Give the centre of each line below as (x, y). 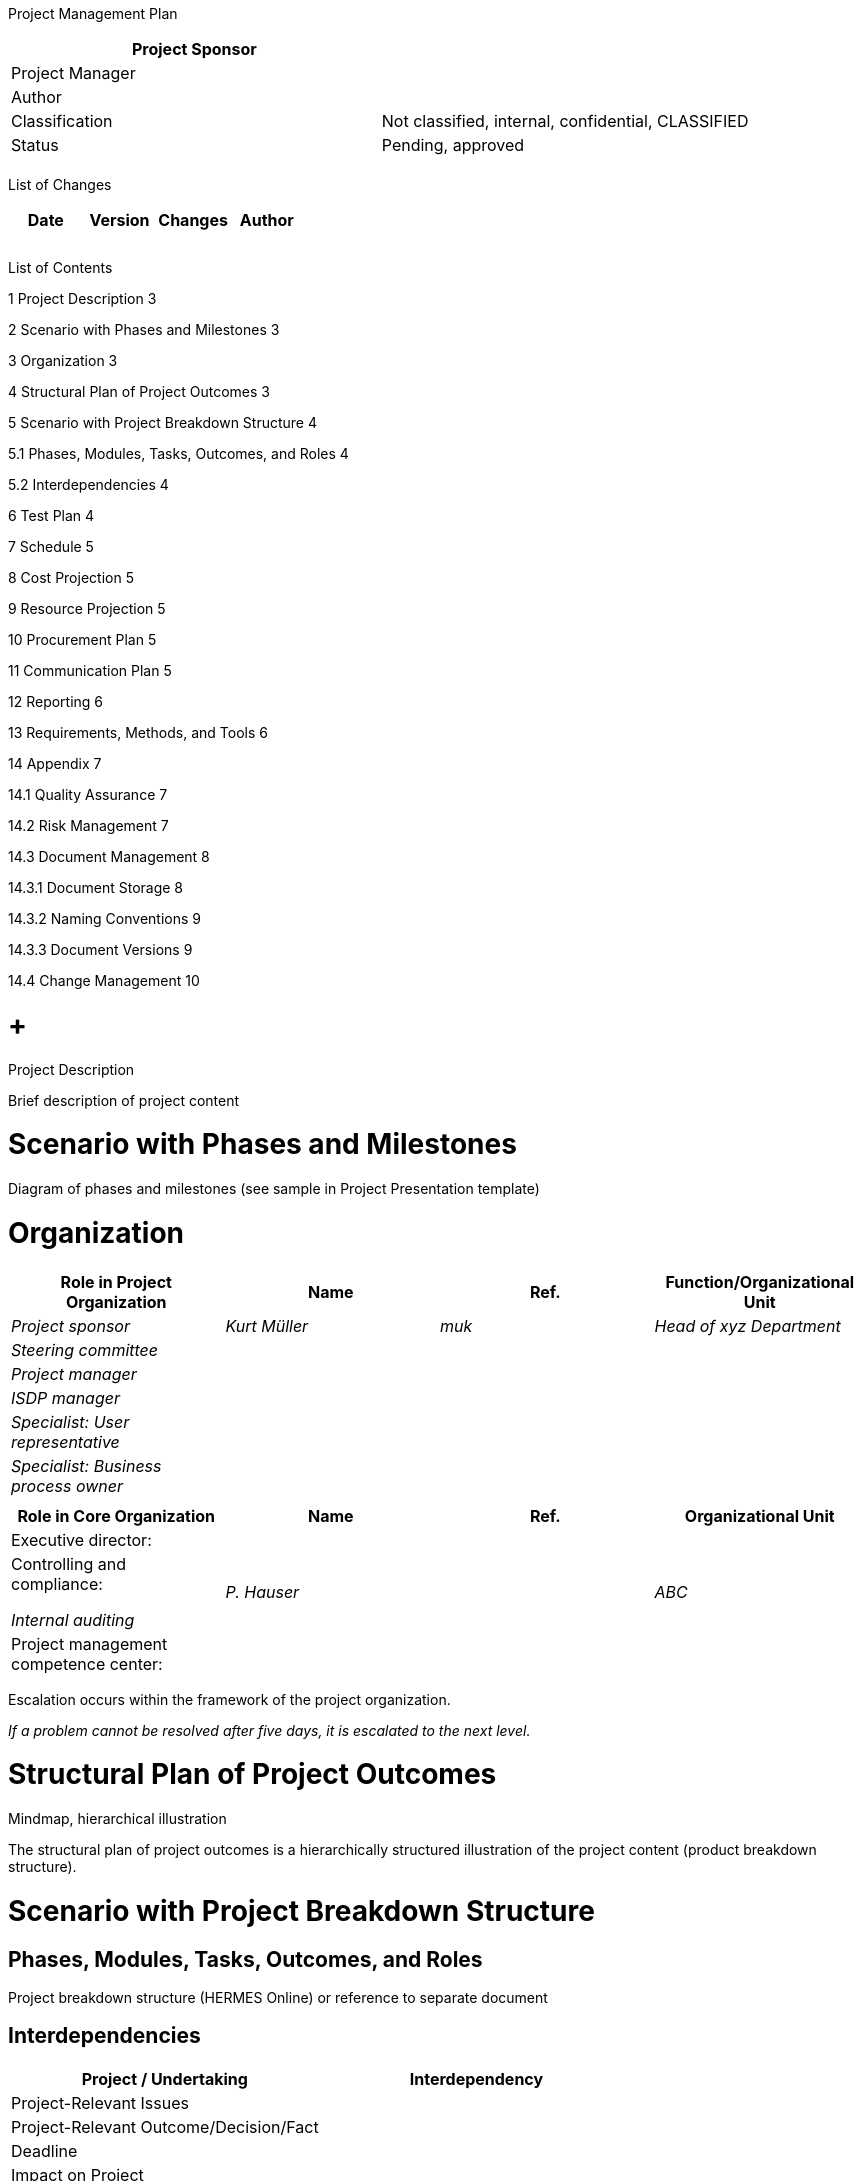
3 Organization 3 (63, 360)
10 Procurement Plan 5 (82, 639)
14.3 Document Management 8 (109, 856)
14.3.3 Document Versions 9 (100, 949)
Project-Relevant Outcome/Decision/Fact (165, 2126)
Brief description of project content (124, 1100)
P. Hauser (262, 1591)
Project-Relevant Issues (100, 2102)
